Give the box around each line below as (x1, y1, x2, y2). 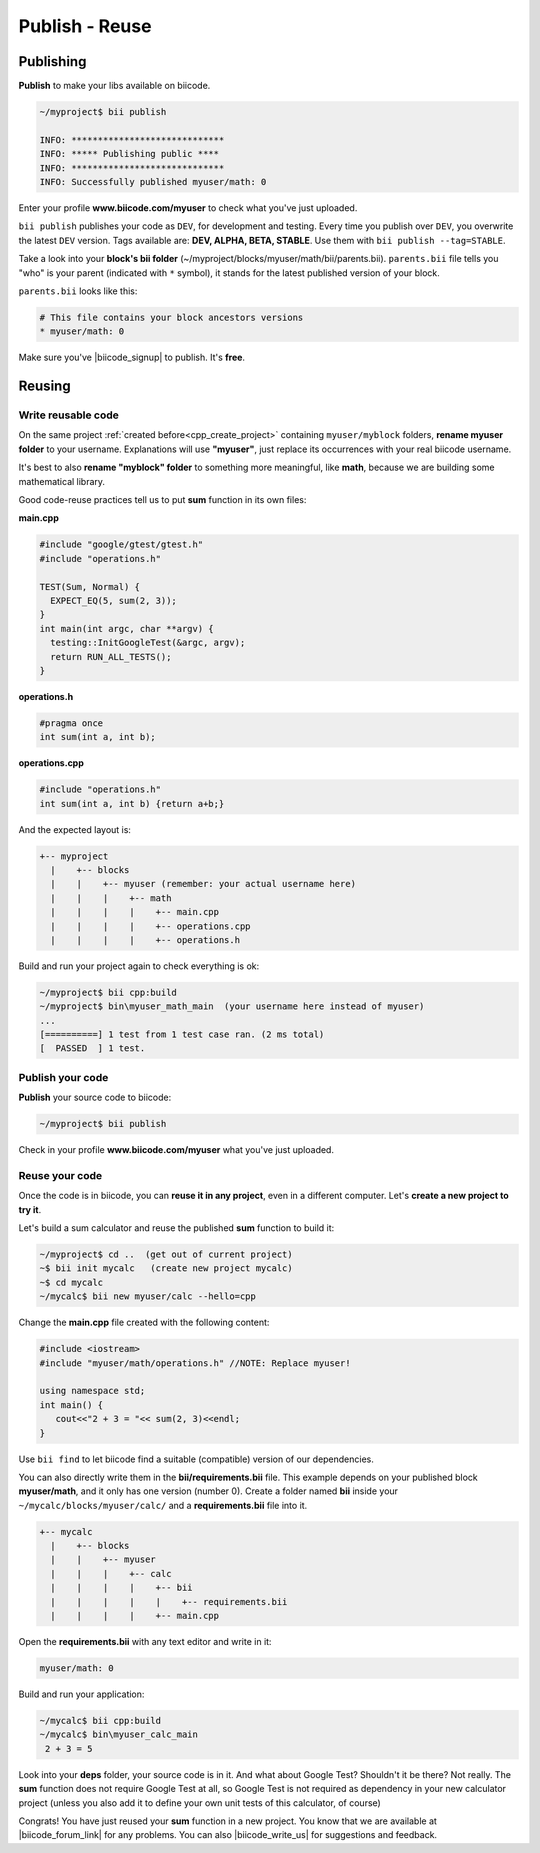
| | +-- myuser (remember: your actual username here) (50, 878, 357, 890)
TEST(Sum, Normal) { (39, 581, 140, 592)
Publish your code (18, 1070, 109, 1084)
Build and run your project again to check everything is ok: (18, 960, 260, 972)
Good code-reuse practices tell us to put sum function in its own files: (18, 494, 307, 506)
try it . (18, 1203, 42, 1215)
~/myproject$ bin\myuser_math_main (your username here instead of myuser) (39, 1001, 425, 1012)
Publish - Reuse (18, 15, 152, 37)
